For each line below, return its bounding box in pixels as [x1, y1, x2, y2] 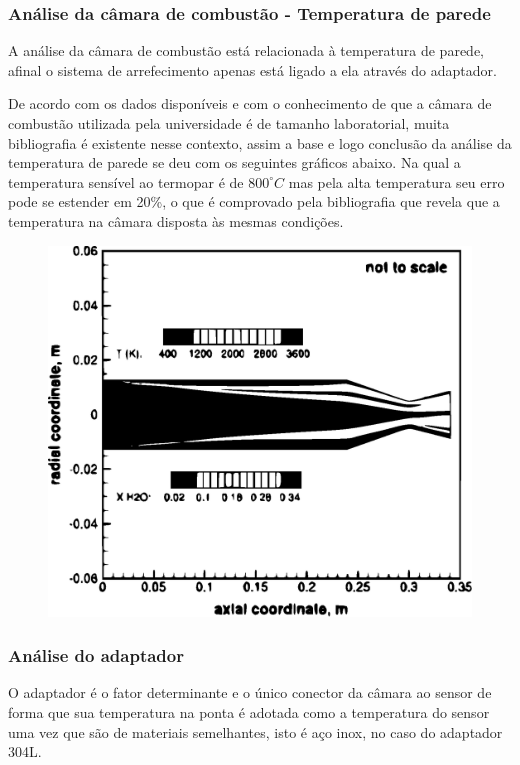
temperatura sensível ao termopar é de [8, 171, 244, 192]
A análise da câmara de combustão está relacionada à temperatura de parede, [8, 40, 484, 61]
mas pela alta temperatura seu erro [288, 171, 505, 192]
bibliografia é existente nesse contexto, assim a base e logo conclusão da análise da [8, 132, 512, 153]
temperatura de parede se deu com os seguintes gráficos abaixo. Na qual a [8, 152, 461, 173]
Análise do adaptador [8, 643, 184, 668]
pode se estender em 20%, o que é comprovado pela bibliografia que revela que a [8, 191, 500, 212]
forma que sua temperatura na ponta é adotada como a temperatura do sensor [8, 701, 490, 722]
